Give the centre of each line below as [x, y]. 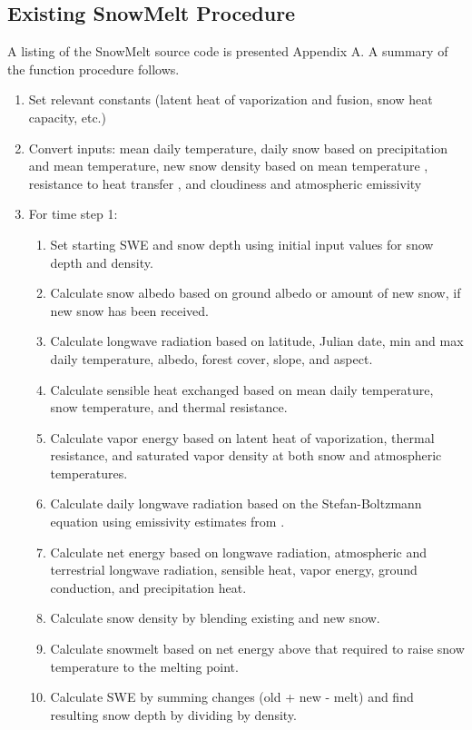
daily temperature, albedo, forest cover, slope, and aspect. [211, 358]
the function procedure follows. [93, 69]
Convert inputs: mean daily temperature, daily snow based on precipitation [238, 148]
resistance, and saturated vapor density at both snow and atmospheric [246, 455]
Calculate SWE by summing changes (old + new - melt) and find [232, 697]
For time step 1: [73, 214]
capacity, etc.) [67, 117]
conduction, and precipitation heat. [148, 587]
